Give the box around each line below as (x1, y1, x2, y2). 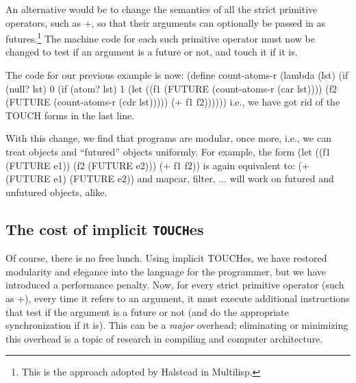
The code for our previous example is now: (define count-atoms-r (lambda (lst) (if (5, 68, 348, 82)
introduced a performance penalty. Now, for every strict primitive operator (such (5, 277, 344, 292)
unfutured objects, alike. (5, 184, 107, 199)
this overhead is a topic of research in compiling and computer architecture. (5, 331, 323, 345)
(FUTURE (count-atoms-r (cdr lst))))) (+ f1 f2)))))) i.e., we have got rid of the (5, 95, 340, 109)
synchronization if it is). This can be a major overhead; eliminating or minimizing (5, 318, 348, 332)
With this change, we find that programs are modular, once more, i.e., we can (5, 131, 331, 145)
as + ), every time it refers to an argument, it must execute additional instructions (5, 291, 350, 305)
